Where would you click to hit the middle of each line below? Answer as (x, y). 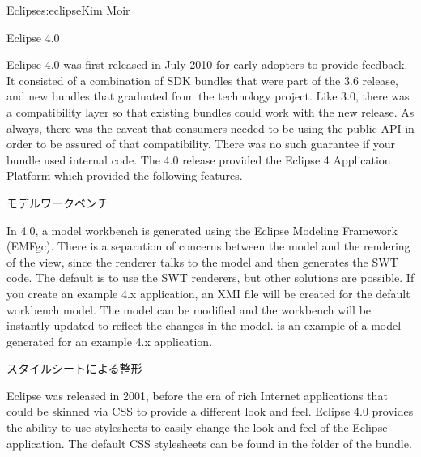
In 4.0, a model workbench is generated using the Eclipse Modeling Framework (202, 230)
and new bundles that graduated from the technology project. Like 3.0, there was (208, 96)
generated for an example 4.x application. (110, 341)
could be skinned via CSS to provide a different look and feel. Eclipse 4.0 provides (210, 411)
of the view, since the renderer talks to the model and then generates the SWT (202, 261)
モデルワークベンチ (57, 202)
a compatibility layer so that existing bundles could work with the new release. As (210, 111)
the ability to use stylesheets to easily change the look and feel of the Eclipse (197, 427)
